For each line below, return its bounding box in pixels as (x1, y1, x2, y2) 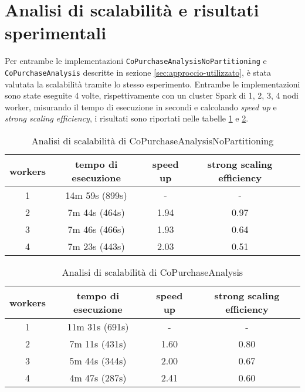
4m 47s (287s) (69, 371, 127, 384)
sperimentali (5, 21, 107, 45)
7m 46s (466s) (67, 222, 125, 236)
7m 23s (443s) (67, 239, 125, 253)
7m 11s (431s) (69, 337, 127, 350)
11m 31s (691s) (67, 320, 129, 333)
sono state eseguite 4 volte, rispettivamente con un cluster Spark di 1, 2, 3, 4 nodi (5, 89, 299, 102)
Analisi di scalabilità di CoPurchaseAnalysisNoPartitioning (31, 134, 274, 147)
